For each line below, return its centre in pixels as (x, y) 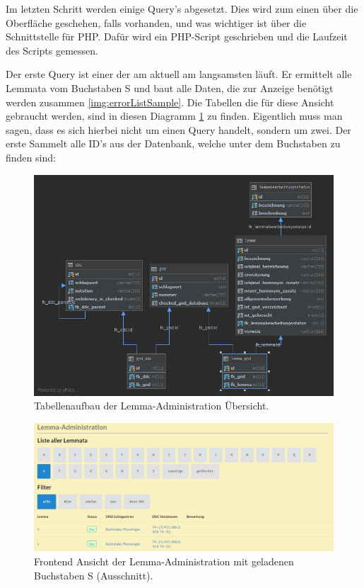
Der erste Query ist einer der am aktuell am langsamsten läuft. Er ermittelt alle (179, 74)
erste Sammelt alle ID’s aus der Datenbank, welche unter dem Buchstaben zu (173, 143)
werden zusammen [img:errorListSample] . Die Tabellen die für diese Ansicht (170, 102)
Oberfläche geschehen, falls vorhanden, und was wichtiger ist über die (156, 22)
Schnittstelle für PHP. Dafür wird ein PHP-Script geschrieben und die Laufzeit (177, 36)
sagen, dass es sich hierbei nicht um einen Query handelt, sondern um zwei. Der (178, 129)
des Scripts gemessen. (52, 50)
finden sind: (31, 157)
